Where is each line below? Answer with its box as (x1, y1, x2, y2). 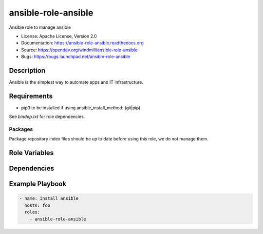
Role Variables (9, 149, 54, 157)
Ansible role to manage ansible (9, 24, 71, 30)
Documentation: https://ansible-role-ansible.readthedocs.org (21, 40, 144, 46)
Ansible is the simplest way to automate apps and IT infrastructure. (9, 79, 144, 85)
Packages (9, 126, 33, 133)
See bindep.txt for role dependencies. (9, 114, 85, 119)
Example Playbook (9, 180, 67, 188)
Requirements (9, 92, 53, 100)
